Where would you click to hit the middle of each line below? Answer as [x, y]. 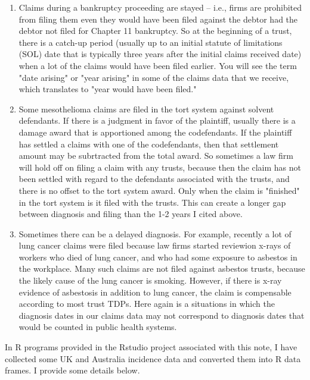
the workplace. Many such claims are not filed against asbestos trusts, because [162, 268]
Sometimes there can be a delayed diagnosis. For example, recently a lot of [155, 233]
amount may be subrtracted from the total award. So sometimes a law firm [156, 156]
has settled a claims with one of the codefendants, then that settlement [149, 144]
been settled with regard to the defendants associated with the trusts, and [154, 179]
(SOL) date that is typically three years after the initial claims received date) [160, 54]
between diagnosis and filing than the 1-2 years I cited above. [131, 214]
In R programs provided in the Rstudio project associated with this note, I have [151, 347]
